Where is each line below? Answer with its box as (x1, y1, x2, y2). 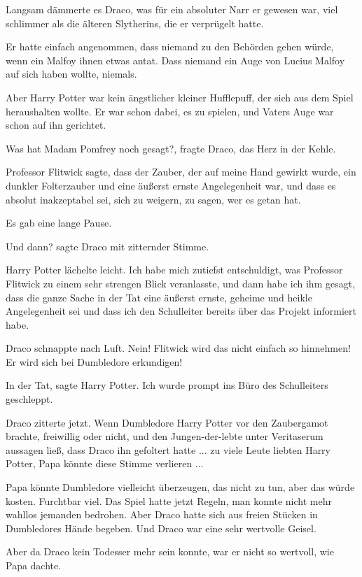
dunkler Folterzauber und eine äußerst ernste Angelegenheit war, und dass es (6, 178, 336, 192)
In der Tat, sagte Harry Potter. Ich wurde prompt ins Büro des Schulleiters (6, 378, 328, 392)
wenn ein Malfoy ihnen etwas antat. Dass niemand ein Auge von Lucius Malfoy (6, 52, 345, 67)
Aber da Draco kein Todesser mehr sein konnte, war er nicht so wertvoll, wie (6, 544, 334, 559)
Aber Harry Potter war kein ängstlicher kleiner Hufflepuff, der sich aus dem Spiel (6, 90, 354, 104)
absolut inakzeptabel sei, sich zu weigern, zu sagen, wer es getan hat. (6, 192, 301, 206)
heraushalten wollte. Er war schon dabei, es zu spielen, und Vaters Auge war (6, 104, 334, 118)
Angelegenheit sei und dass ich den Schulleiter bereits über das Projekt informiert (6, 304, 356, 318)
